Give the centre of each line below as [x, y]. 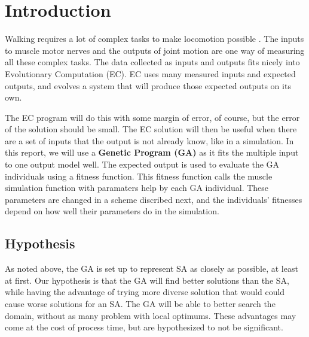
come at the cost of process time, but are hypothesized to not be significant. [144, 327]
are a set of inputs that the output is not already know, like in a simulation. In [149, 140]
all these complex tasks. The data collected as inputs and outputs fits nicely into [152, 62]
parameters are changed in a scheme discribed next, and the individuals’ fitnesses [154, 199]
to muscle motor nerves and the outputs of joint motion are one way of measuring [155, 50]
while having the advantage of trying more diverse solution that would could [145, 292]
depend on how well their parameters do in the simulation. [112, 211]
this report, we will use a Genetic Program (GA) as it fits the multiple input [152, 152]
